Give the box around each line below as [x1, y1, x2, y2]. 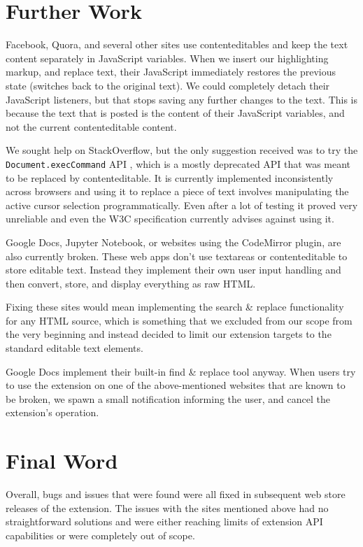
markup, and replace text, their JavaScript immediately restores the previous [6, 64, 336, 79]
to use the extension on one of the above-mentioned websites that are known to [6, 378, 346, 392]
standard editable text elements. [6, 341, 143, 355]
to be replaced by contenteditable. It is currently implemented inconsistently [6, 170, 334, 185]
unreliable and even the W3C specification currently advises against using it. [6, 211, 334, 226]
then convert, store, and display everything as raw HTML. [6, 276, 256, 290]
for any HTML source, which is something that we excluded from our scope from [6, 313, 353, 327]
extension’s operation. [6, 405, 99, 420]
